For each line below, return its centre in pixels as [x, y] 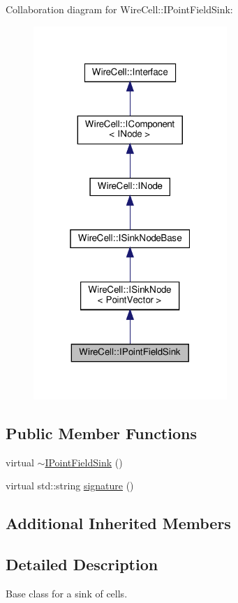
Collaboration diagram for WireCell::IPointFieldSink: [119, 9]
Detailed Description [82, 564]
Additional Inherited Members [118, 523]
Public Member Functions [101, 433]
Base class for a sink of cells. [67, 594]
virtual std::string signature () [70, 486]
